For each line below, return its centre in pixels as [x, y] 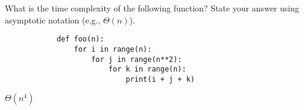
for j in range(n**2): [137, 59]
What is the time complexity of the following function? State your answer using [152, 8]
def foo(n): [80, 39]
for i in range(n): [113, 49]
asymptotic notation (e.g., [53, 20]
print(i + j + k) [160, 79]
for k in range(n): [147, 69]
